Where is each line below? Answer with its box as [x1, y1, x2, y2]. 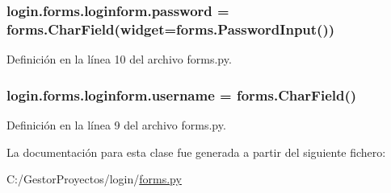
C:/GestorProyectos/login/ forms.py [6, 170, 182, 187]
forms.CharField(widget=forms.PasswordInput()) [6, 18, 335, 39]
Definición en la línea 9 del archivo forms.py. [6, 116, 226, 133]
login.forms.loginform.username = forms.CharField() [6, 84, 357, 105]
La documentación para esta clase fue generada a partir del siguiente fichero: [6, 143, 386, 160]
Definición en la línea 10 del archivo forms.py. [6, 51, 232, 68]
